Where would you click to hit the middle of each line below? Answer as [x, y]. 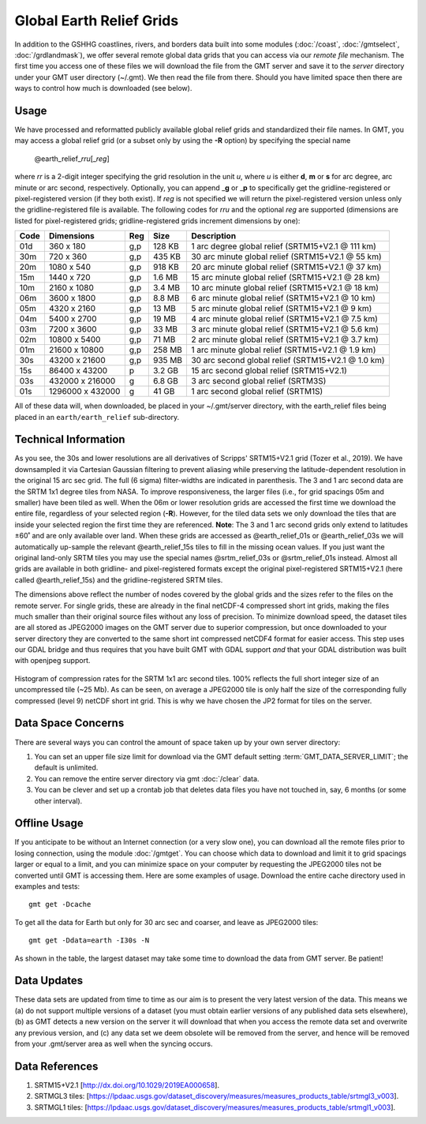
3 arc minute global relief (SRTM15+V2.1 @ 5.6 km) [284, 329]
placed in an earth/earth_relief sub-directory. [97, 417]
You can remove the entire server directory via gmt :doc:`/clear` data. [147, 778]
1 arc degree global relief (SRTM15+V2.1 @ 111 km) [283, 246]
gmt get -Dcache [60, 905]
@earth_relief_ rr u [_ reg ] [72, 159]
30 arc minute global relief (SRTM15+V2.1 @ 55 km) [286, 257]
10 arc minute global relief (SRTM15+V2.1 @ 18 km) [284, 288]
